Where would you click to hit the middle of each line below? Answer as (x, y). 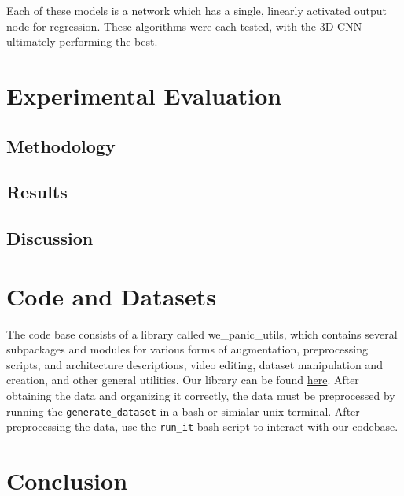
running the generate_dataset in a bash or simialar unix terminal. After (183, 411)
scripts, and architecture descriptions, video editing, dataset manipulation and (195, 364)
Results (37, 192)
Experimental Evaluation (144, 95)
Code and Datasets (112, 296)
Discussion (50, 238)
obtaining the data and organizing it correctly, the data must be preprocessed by (201, 395)
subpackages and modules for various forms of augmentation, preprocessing (187, 349)
